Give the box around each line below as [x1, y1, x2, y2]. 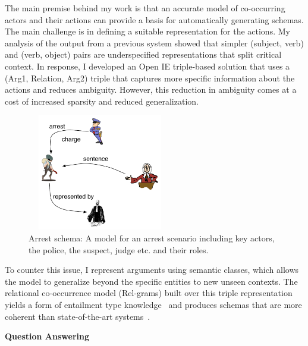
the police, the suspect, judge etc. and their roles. [29, 243, 209, 256]
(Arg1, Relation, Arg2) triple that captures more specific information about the [5, 71, 295, 84]
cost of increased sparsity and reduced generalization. [5, 95, 199, 107]
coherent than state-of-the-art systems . [5, 310, 150, 322]
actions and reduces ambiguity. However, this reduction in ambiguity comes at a [5, 83, 297, 96]
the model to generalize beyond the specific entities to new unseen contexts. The [5, 275, 298, 287]
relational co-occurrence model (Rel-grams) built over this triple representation [5, 287, 293, 299]
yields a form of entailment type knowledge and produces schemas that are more [5, 298, 302, 310]
